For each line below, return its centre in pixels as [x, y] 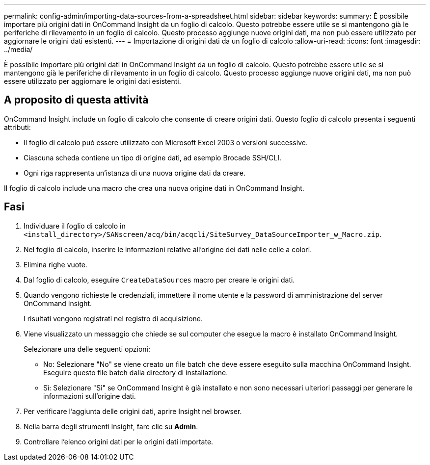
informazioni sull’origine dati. [90, 396]
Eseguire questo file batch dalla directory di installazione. [136, 372]
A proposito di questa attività [76, 100]
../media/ [18, 49]
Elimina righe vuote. [55, 264]
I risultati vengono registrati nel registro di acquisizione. [113, 318]
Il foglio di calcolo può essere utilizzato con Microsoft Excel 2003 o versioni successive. [166, 142]
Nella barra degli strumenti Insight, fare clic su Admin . [111, 426]
